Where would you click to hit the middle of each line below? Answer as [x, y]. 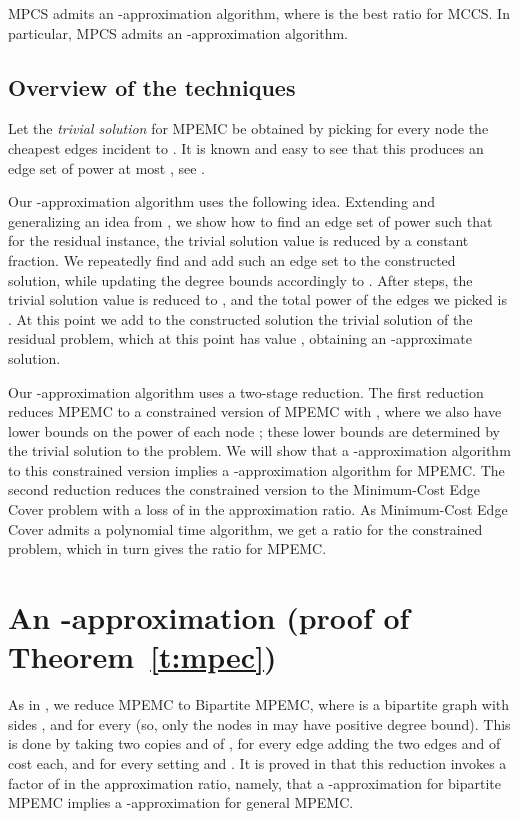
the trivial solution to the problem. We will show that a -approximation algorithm [259, 450]
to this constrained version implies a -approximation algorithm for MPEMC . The [256, 469]
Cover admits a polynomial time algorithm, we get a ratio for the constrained [245, 528]
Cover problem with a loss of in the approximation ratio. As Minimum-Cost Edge [258, 509]
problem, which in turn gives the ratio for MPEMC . [167, 548]
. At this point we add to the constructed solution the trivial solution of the [240, 318]
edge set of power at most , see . [106, 167]
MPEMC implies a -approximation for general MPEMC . [181, 802]
